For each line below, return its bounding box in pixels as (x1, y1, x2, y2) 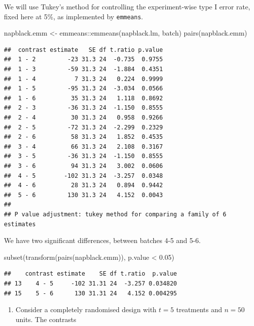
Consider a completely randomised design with (15, 304, 157, 315)
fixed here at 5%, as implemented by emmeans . (4, 11, 144, 21)
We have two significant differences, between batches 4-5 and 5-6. (4, 235, 201, 245)
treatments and (176, 304, 222, 315)
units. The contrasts (15, 314, 76, 324)
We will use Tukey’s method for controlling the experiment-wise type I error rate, (4, 1, 251, 11)
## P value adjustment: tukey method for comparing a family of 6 (4, 210, 227, 218)
